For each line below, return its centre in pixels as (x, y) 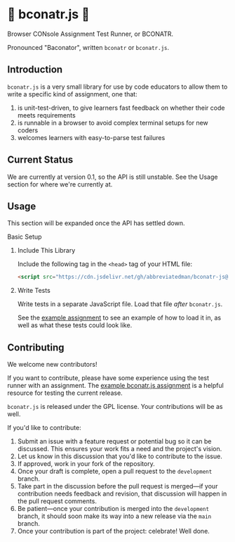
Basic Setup (25, 237)
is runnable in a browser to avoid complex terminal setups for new (113, 122)
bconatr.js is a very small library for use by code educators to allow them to (117, 87)
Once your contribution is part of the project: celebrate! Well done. (114, 531)
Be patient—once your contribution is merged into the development (113, 509)
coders (28, 130)
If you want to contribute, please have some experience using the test (108, 378)
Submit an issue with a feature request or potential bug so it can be (114, 441)
